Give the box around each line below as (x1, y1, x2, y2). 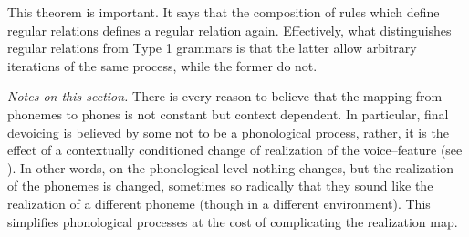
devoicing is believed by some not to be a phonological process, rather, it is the (7, 122, 449, 141)
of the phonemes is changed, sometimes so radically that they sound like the (7, 176, 433, 195)
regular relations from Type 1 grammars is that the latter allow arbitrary (7, 38, 417, 57)
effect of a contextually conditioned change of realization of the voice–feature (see (7, 140, 463, 160)
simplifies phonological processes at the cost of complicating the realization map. (7, 211, 458, 231)
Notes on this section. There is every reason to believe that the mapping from (7, 87, 443, 106)
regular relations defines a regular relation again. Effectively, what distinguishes (7, 20, 452, 39)
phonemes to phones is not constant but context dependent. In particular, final (7, 104, 449, 123)
